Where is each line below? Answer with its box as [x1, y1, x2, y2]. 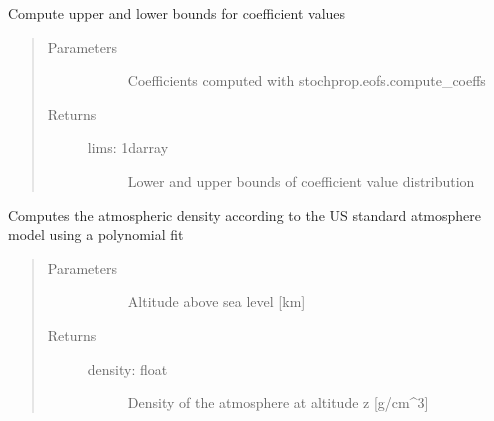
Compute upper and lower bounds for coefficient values [8, 3, 346, 23]
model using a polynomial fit [8, 224, 184, 245]
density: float [87, 358, 168, 379]
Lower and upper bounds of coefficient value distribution [127, 170, 475, 191]
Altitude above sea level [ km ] [127, 291, 306, 312]
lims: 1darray [87, 137, 169, 158]
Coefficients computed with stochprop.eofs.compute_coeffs [127, 70, 486, 91]
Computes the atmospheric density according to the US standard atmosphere [8, 204, 482, 225]
